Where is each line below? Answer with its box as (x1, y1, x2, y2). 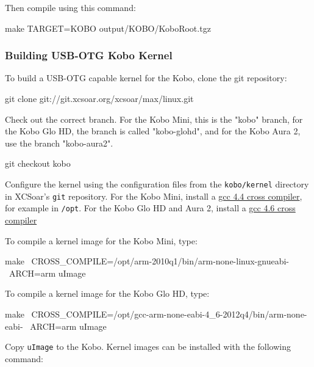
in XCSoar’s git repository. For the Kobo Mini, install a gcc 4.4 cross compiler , (5, 189, 302, 202)
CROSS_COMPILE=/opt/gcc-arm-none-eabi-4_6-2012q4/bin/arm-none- (31, 307, 307, 320)
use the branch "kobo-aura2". (5, 136, 113, 149)
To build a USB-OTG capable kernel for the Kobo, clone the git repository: (5, 71, 287, 84)
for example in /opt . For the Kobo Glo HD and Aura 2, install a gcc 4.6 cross (5, 202, 296, 214)
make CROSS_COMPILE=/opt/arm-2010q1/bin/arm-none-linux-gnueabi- (5, 255, 290, 267)
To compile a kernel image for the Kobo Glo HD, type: (5, 287, 210, 300)
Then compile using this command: (5, 1, 136, 13)
